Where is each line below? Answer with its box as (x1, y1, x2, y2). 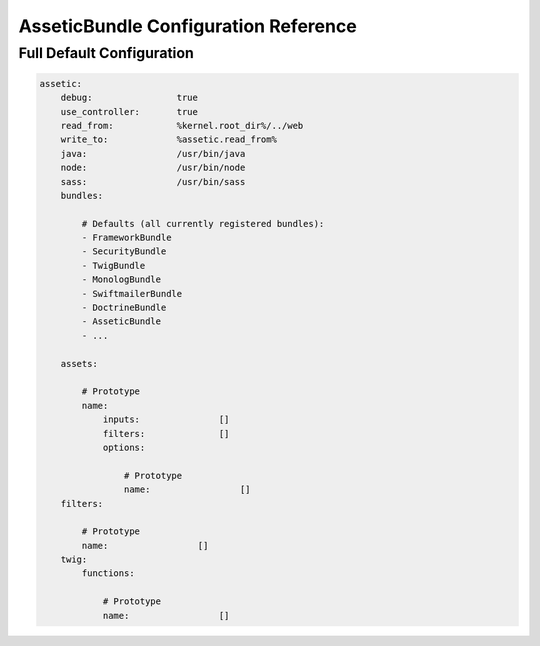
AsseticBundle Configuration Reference (18, 15, 357, 37)
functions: (81, 568, 135, 579)
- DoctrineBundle (81, 302, 167, 314)
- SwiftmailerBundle (81, 288, 183, 299)
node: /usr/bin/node (60, 162, 246, 174)
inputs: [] (102, 414, 230, 425)
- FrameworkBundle (81, 232, 172, 244)
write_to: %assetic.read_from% (60, 134, 277, 145)
